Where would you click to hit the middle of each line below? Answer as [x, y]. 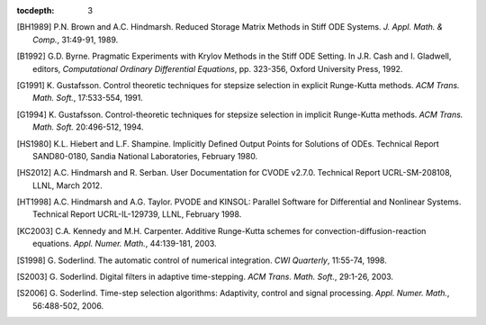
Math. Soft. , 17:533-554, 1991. [88, 98]
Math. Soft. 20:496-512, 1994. [88, 127]
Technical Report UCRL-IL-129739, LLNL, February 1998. [137, 214]
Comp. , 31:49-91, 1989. [76, 40]
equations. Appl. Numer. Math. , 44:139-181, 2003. [125, 244]
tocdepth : [36, 10]
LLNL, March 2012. [67, 185]
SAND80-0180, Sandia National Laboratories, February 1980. [145, 156]
